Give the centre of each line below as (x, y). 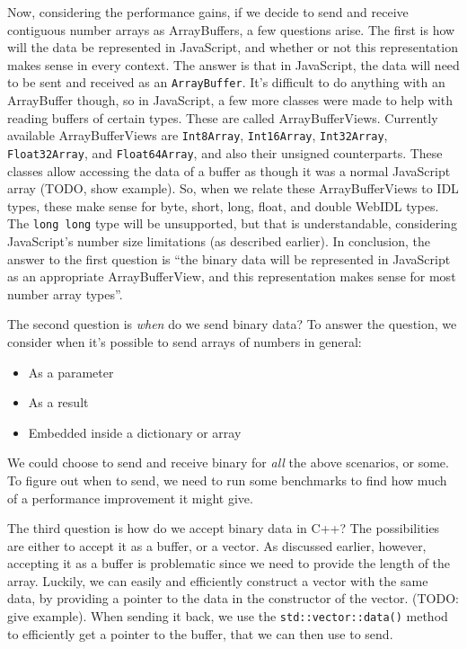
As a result (58, 402)
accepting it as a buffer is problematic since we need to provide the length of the (229, 563)
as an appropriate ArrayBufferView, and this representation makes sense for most (232, 276)
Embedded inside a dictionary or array (135, 432)
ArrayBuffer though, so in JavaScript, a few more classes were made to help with (230, 100)
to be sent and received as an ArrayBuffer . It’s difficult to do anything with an (226, 82)
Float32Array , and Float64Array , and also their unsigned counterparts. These (225, 152)
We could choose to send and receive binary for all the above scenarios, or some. (228, 462)
